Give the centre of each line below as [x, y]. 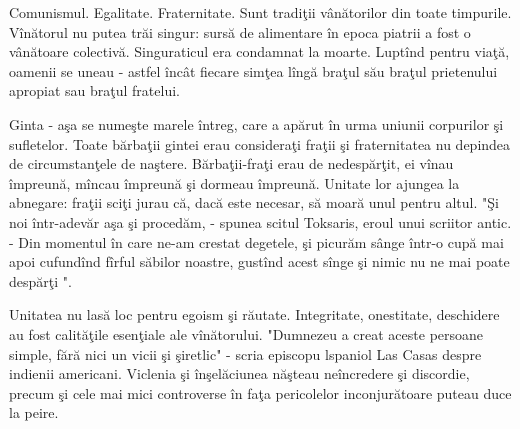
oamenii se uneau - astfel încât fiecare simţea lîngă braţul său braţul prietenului [253, 70]
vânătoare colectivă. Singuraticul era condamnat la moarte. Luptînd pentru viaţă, [259, 51]
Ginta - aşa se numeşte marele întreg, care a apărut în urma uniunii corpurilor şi [256, 123]
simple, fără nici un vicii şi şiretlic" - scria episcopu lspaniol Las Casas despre [245, 353]
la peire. [34, 412]
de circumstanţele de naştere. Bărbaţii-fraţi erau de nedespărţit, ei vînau [231, 163]
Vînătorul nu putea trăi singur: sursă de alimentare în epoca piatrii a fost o [240, 31]
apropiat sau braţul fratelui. [94, 90]
